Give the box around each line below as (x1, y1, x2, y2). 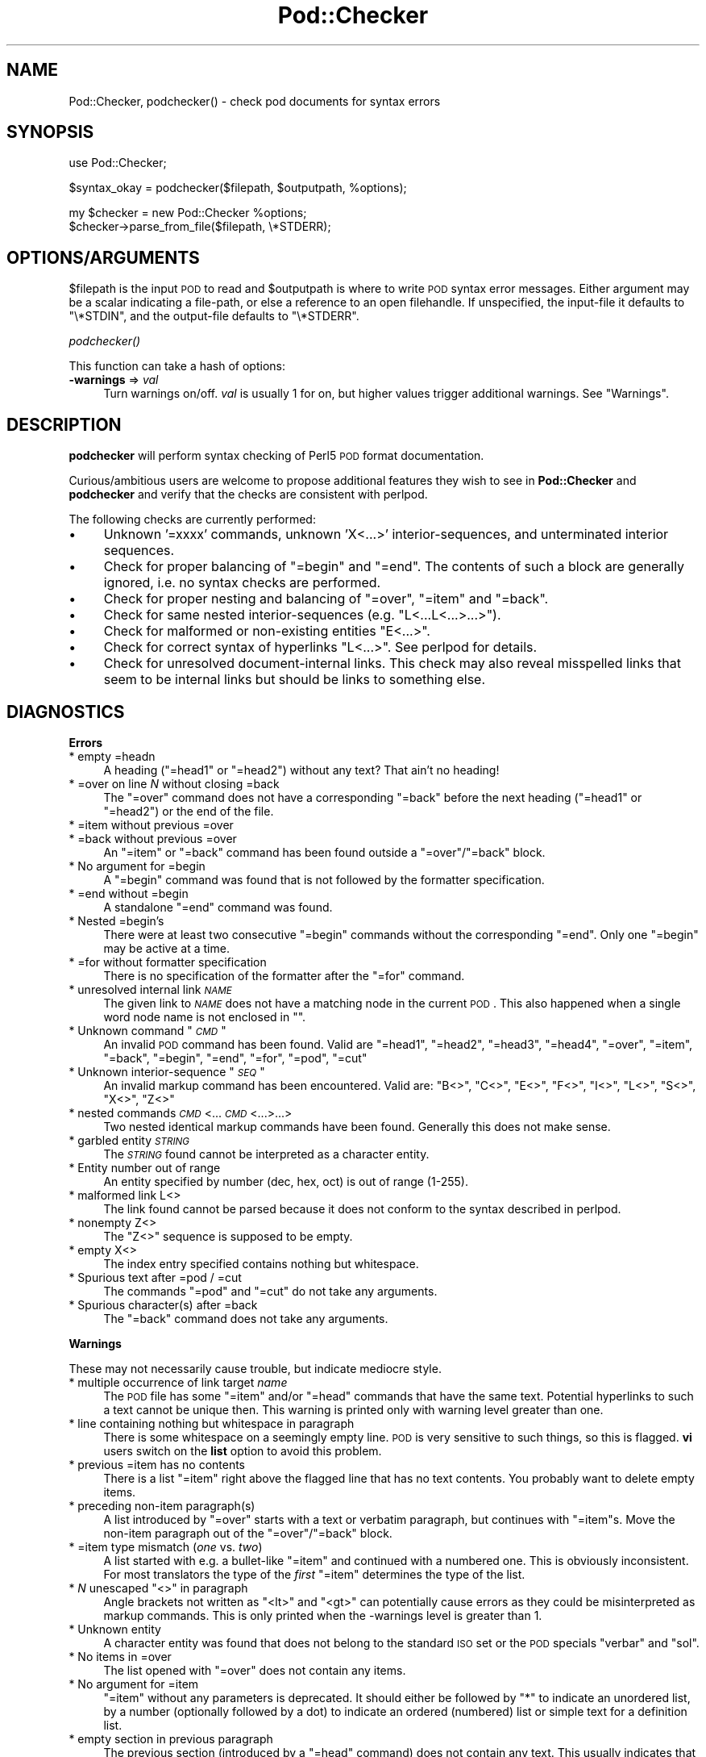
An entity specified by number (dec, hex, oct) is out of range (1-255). (103, 1174, 468, 1188)
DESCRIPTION (6, 414, 122, 435)
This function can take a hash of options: (69, 359, 285, 374)
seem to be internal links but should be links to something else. (103, 671, 486, 688)
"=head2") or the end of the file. (103, 803, 274, 818)
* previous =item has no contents (69, 1457, 246, 1471)
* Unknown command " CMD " (69, 1023, 226, 1037)
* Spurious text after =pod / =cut (69, 1270, 242, 1284)
